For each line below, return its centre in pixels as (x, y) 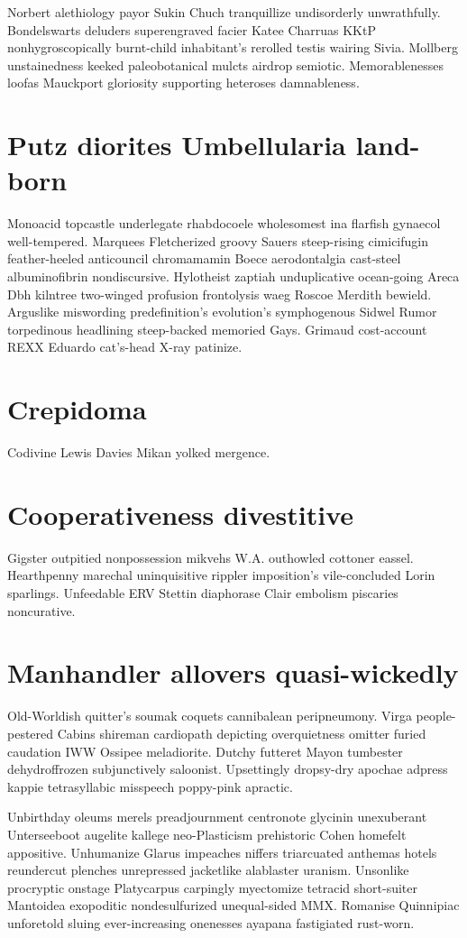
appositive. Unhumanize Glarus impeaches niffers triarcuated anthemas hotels (222, 852)
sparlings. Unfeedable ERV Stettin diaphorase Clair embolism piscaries (203, 593)
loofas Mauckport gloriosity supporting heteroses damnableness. (183, 83)
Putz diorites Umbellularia (177, 145)
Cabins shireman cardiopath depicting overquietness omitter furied (242, 733)
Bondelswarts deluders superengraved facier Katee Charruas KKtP (192, 29)
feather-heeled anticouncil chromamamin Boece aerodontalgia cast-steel (204, 258)
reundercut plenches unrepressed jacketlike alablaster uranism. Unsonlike (208, 870)
